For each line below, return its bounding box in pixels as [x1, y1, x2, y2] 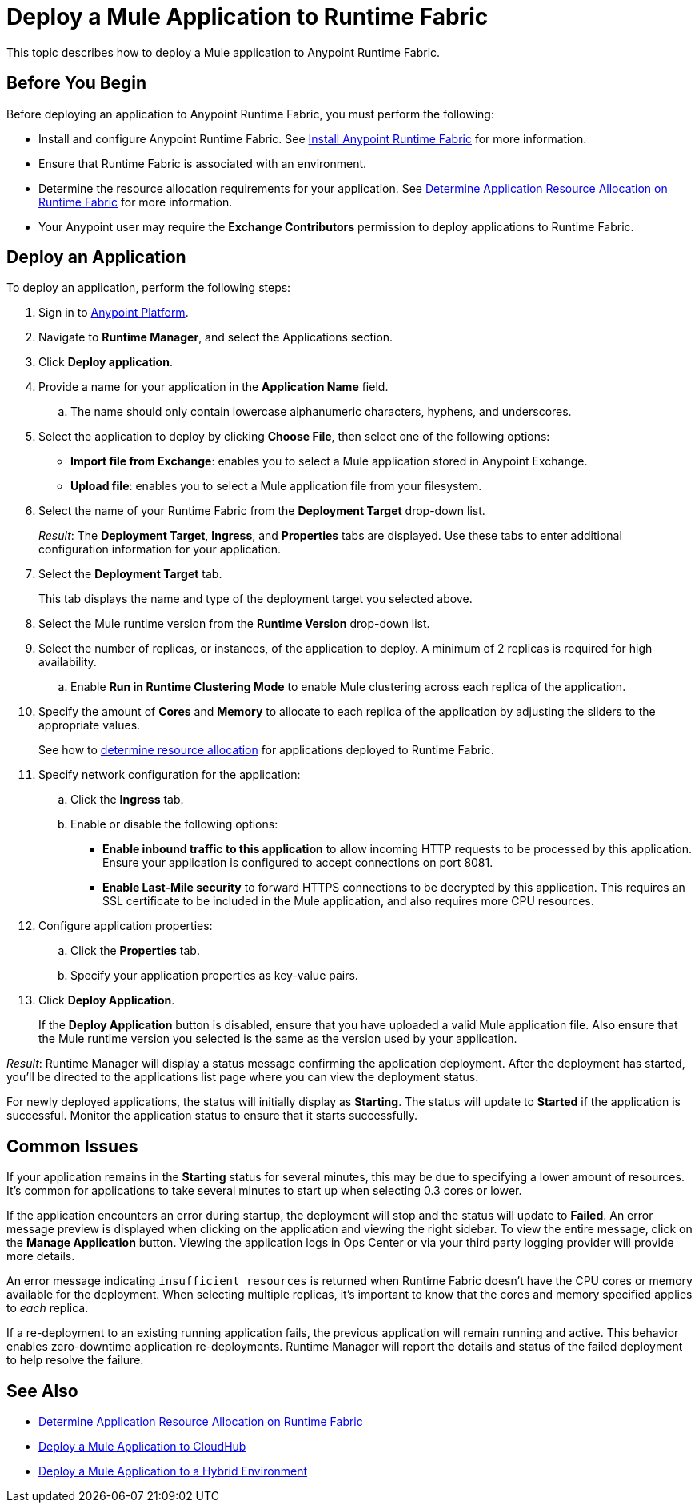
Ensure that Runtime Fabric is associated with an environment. [38, 156, 367, 170]
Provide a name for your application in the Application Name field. [38, 380, 389, 394]
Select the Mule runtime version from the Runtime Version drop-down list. [38, 617, 430, 631]
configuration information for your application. [38, 542, 282, 557]
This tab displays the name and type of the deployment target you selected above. [38, 592, 473, 606]
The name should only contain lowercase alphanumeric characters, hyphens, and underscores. [70, 405, 572, 419]
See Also [6, 1380, 78, 1401]
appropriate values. [38, 718, 141, 733]
